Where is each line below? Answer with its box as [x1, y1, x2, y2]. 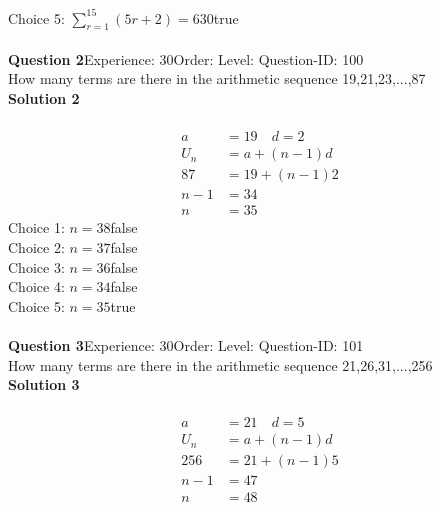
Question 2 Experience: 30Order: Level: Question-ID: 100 [8, 48, 364, 69]
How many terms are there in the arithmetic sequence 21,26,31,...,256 [8, 354, 433, 375]
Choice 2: [8, 237, 65, 258]
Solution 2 [8, 88, 80, 109]
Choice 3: [8, 256, 65, 277]
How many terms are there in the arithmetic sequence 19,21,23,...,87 [8, 68, 426, 89]
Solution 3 [8, 374, 80, 395]
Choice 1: [8, 217, 65, 238]
